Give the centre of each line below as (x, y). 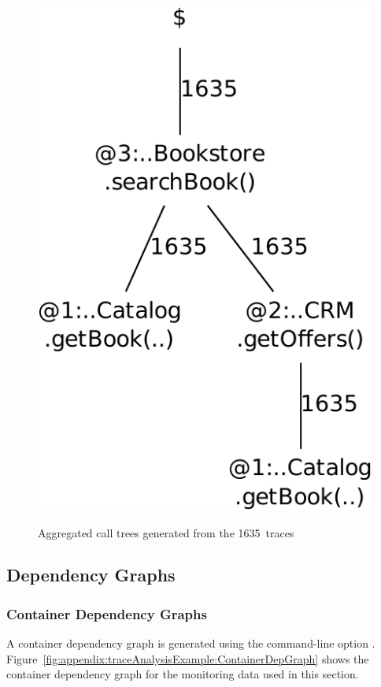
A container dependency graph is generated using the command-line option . (191, 643)
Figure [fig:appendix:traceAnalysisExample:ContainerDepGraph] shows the (188, 658)
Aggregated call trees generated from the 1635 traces (166, 532)
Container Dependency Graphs (107, 613)
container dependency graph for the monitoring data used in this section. (183, 674)
